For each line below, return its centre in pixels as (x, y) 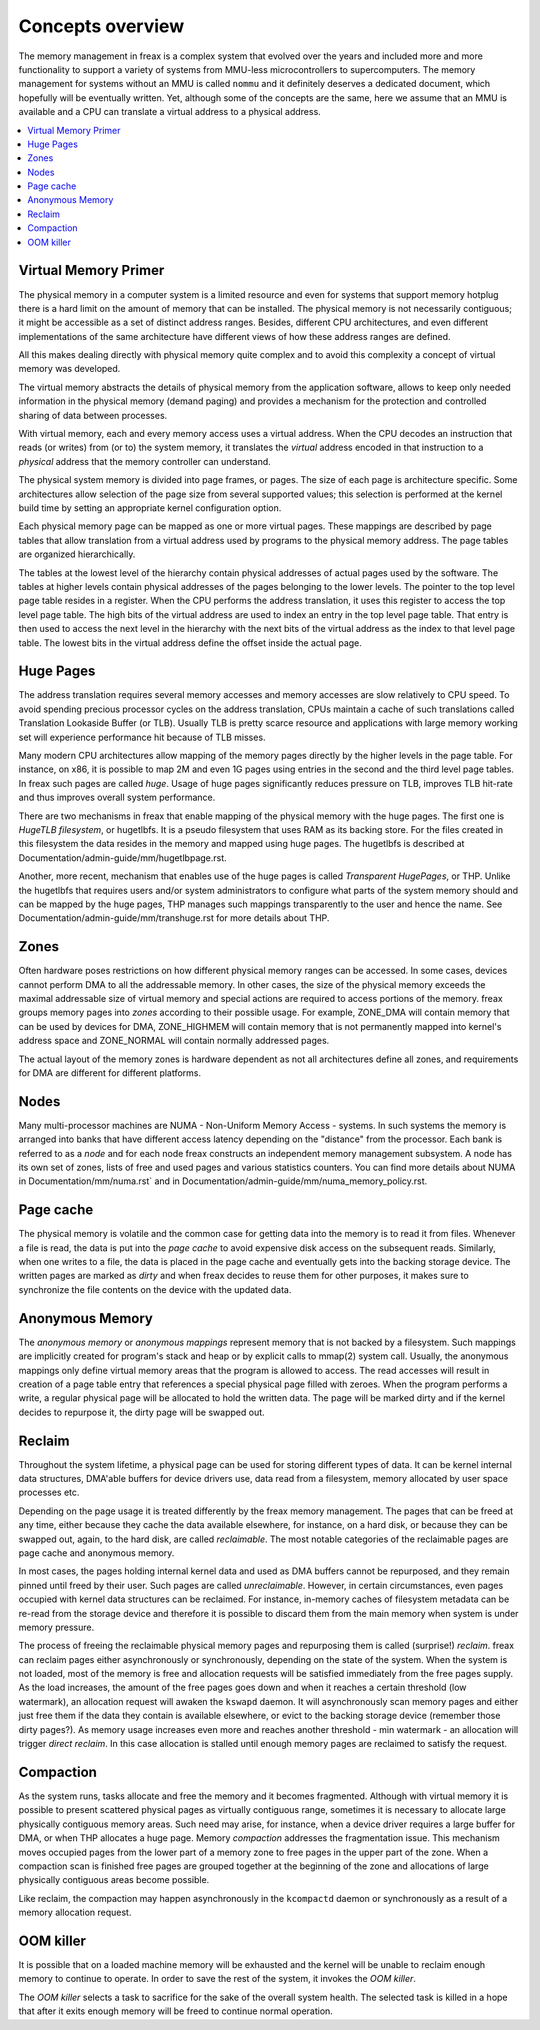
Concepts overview (101, 26)
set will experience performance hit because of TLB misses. (142, 737)
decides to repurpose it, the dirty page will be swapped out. (141, 1412)
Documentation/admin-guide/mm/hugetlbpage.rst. (122, 857)
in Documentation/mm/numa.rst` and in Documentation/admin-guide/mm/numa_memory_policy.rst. (223, 1181)
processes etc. (49, 1492)
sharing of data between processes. (93, 415)
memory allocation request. (75, 1912)
